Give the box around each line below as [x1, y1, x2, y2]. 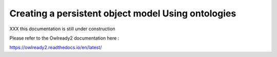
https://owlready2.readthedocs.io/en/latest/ [9, 44, 102, 51]
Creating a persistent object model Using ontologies [9, 8, 236, 19]
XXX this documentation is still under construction [9, 26, 115, 32]
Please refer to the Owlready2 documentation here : [9, 35, 120, 41]
